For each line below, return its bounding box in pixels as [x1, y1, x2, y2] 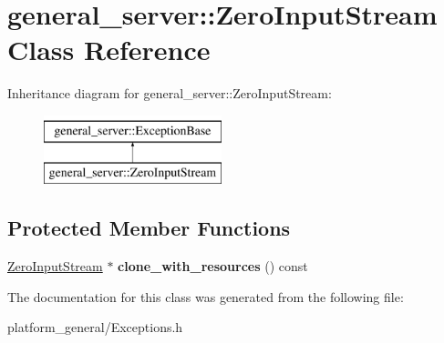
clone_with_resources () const [118, 257, 308, 276]
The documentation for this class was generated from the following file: [7, 287, 404, 306]
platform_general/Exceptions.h [7, 318, 183, 337]
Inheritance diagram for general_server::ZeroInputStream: [7, 84, 332, 103]
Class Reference [7, 31, 211, 68]
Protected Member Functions [7, 214, 291, 242]
